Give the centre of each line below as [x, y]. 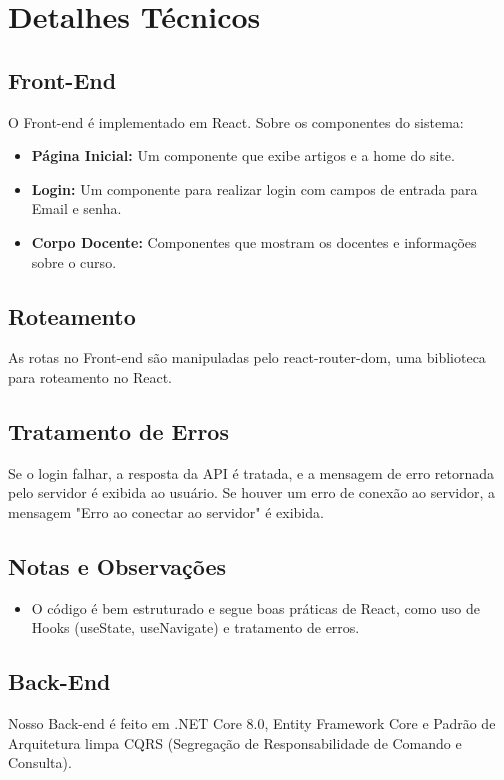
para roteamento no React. [90, 376]
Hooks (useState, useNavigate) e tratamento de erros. [195, 627]
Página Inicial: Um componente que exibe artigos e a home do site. [243, 155]
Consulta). [40, 762]
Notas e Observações [117, 565]
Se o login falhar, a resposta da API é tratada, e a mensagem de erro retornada [251, 472]
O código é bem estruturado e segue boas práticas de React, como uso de [256, 607]
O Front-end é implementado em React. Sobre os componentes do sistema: [236, 121]
